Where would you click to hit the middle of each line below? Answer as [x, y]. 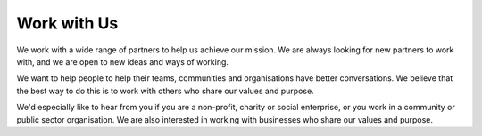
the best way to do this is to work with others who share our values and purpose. [165, 91]
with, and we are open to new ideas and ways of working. [123, 61]
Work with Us [67, 23]
